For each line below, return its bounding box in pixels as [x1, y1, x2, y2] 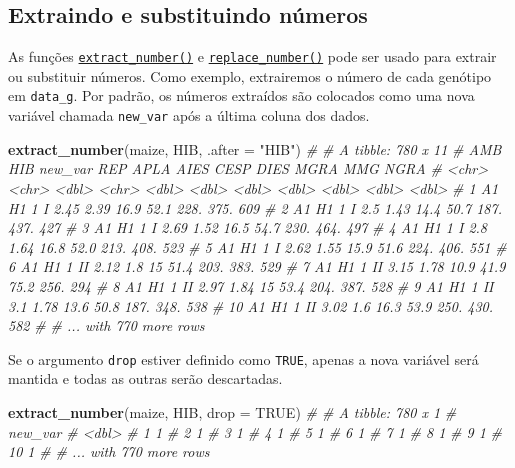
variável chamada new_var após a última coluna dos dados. [8, 105, 370, 126]
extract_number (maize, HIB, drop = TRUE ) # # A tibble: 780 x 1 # [8, 401, 457, 422]
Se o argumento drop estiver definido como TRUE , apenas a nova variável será [8, 348, 479, 369]
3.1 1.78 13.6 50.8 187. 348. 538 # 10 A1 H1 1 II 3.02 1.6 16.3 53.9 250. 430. [8, 295, 493, 316]
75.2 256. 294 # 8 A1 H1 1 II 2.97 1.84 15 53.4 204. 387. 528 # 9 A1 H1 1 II [8, 275, 494, 296]
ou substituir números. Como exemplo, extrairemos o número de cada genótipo [8, 65, 492, 86]
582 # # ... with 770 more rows [8, 315, 205, 336]
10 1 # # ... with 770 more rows [8, 441, 210, 462]
